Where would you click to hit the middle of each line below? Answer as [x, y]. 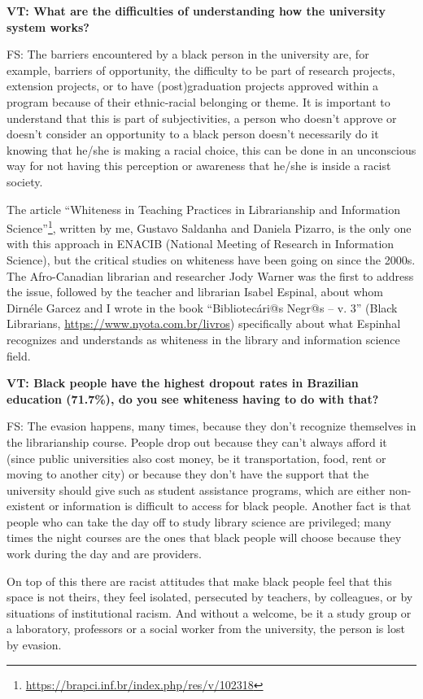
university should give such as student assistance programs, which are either [196, 489]
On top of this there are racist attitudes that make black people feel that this [199, 581]
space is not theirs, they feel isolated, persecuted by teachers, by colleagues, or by [210, 597]
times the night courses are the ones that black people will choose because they [204, 537]
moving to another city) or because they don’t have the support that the [188, 474]
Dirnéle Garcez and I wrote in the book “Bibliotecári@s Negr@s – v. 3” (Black [202, 307]
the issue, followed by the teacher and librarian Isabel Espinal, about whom [195, 292]
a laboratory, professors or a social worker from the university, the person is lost [206, 629]
